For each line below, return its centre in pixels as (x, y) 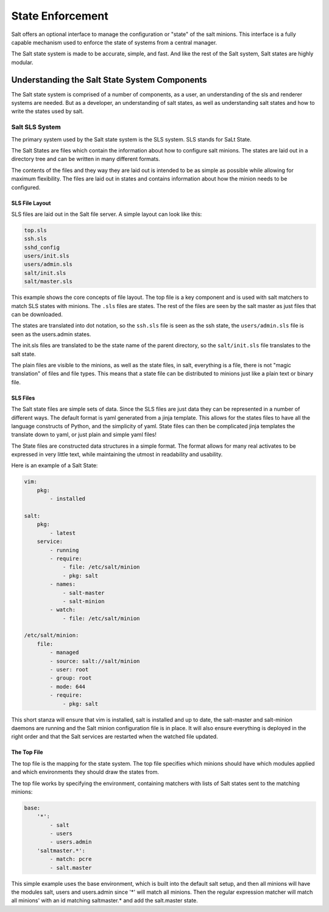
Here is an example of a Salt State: (55, 465)
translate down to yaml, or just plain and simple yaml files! (84, 435)
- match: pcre (71, 859)
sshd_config (42, 247)
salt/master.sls (48, 282)
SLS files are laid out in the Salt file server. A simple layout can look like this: (107, 214)
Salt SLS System (36, 127)
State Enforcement (60, 16)
